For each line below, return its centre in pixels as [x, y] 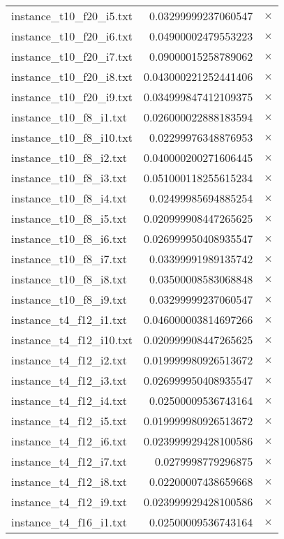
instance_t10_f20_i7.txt [72, 56]
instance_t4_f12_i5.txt [69, 421]
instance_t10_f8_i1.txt [69, 117]
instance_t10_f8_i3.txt [69, 178]
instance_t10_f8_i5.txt [69, 218]
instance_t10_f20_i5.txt [72, 16]
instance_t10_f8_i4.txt [69, 198]
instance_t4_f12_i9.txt [69, 502]
